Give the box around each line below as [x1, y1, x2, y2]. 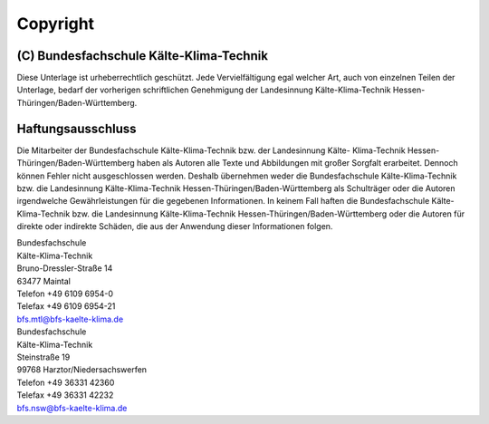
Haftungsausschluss [16, 120, 137, 136]
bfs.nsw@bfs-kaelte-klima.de [16, 402, 128, 413]
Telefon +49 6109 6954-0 [16, 288, 113, 299]
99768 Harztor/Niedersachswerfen [16, 364, 148, 375]
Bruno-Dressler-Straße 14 [16, 263, 113, 274]
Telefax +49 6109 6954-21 [16, 301, 116, 312]
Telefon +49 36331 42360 [16, 377, 115, 388]
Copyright [16, 14, 95, 34]
